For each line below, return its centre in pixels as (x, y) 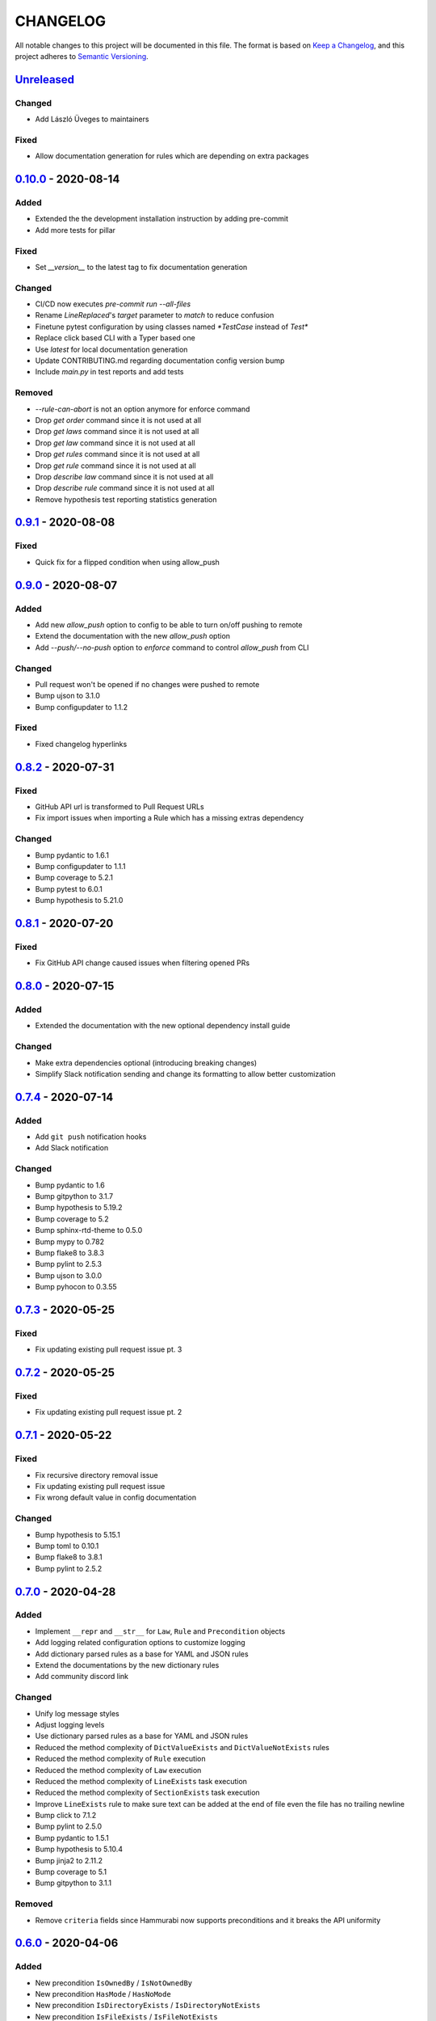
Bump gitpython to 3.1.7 (74, 1196)
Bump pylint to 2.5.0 (69, 1826)
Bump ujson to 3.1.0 (68, 696)
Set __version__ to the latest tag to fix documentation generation (141, 267)
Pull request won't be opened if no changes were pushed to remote (147, 684)
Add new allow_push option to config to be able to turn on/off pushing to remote (169, 624)
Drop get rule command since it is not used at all (116, 466)
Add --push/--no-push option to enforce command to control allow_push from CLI (172, 648)
